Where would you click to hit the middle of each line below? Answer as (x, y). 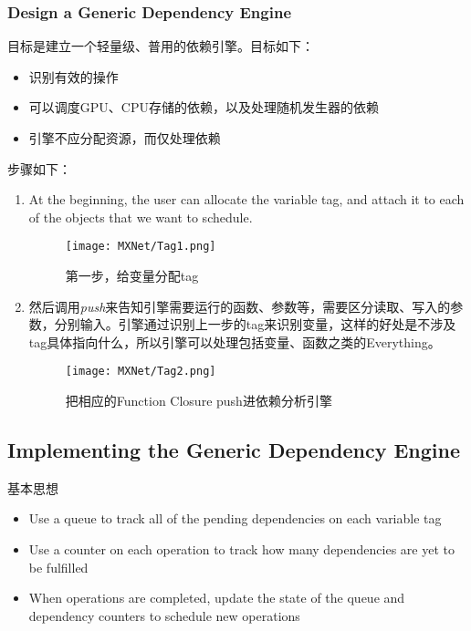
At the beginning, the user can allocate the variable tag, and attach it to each (246, 199)
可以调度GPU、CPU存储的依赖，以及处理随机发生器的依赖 (204, 107)
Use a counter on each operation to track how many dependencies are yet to (241, 549)
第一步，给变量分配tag (132, 276)
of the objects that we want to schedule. (141, 217)
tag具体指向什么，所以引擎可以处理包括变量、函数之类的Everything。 (235, 341)
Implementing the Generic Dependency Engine (234, 450)
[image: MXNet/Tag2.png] (141, 372)
